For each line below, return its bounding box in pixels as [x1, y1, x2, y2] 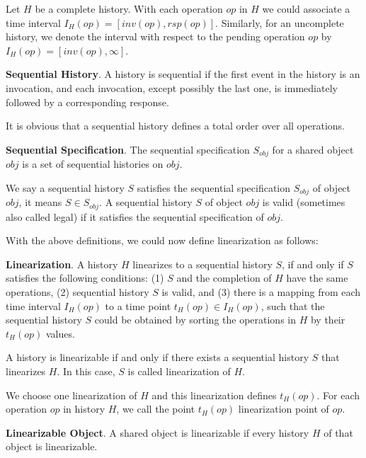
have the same [286, 270, 348, 285]
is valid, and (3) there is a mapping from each [161, 285, 361, 299]
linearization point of [238, 401, 329, 416]
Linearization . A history [6, 256, 118, 271]
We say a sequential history [6, 180, 125, 195]
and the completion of [176, 270, 272, 285]
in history [63, 401, 105, 416]
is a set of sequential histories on [22, 156, 164, 171]
